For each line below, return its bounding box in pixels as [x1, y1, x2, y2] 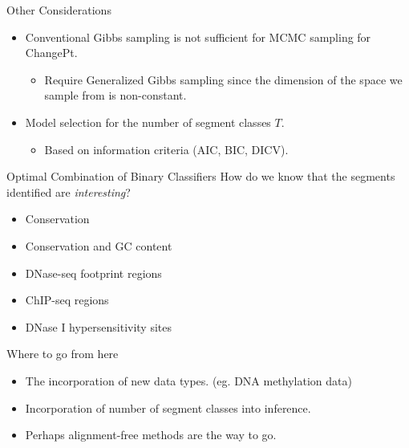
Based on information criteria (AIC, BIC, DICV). [44, 141, 289, 157]
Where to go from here [6, 345, 119, 362]
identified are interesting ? [6, 183, 131, 200]
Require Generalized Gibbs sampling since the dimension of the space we [44, 71, 403, 88]
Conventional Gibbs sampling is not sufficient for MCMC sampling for [25, 28, 371, 45]
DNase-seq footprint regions [25, 264, 162, 281]
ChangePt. [25, 44, 78, 61]
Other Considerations [6, 2, 111, 18]
